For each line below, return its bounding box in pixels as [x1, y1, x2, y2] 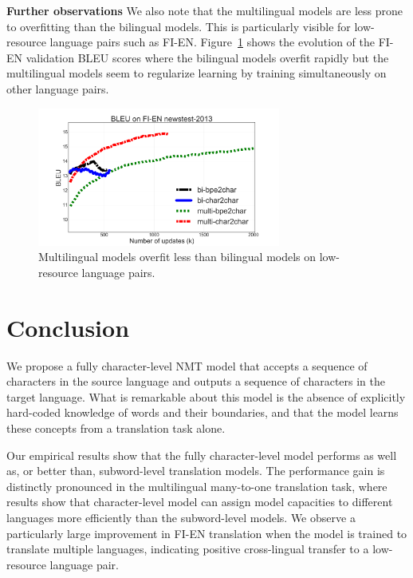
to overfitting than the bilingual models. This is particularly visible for [6, 18, 351, 34]
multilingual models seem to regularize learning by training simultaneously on [6, 65, 387, 81]
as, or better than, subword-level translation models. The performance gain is [6, 462, 385, 479]
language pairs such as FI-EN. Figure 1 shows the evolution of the [49, 34, 376, 50]
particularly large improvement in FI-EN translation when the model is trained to [6, 525, 407, 541]
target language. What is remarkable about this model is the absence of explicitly [6, 388, 406, 405]
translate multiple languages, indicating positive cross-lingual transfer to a [6, 540, 369, 557]
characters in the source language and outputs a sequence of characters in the [6, 373, 385, 390]
